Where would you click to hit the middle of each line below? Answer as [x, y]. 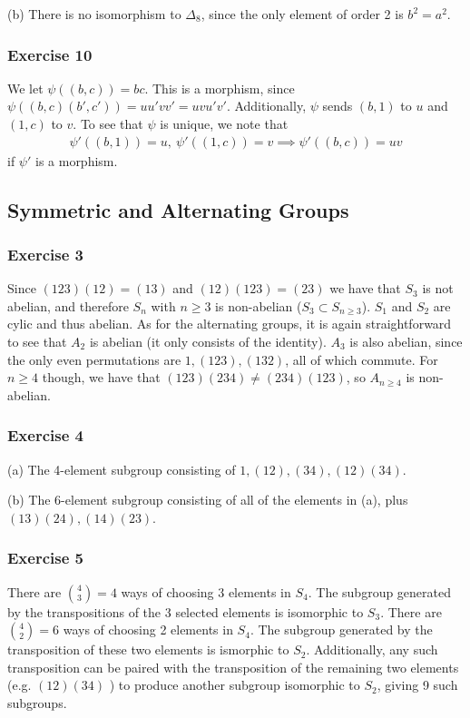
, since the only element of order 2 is [302, 14]
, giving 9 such [417, 685]
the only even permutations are [94, 359]
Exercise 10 [50, 54]
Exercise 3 [45, 254]
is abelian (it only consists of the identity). [208, 341]
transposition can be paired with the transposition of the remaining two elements [233, 667]
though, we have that [101, 377]
